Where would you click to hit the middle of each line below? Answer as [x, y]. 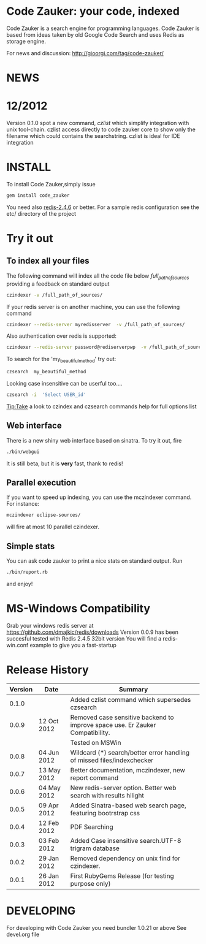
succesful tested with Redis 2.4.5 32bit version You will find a [84, 638]
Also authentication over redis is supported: [61, 336]
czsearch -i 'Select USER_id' [46, 394]
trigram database [95, 848]
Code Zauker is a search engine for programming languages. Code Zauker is [103, 28]
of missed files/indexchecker [112, 760]
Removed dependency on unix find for [125, 858]
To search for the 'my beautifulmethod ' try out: [61, 360]
